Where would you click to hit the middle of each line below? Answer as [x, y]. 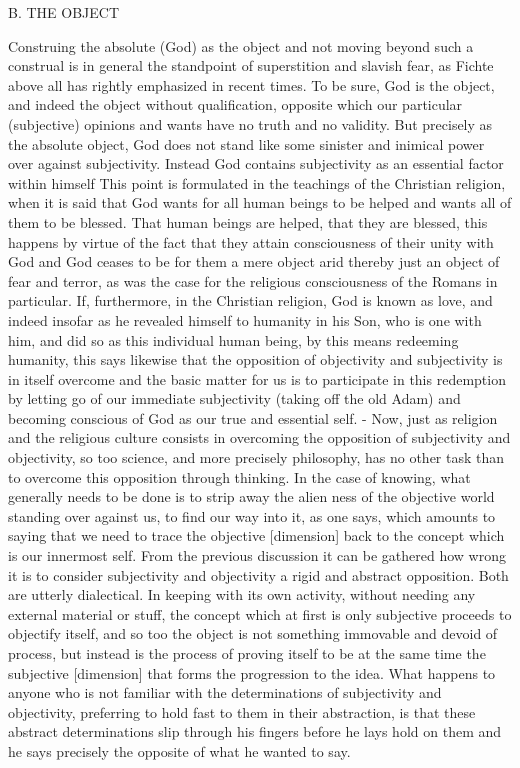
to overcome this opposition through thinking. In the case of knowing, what [239, 476]
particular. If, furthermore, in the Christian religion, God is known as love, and [250, 300]
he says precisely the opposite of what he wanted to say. [179, 750]
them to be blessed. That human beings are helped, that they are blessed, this [248, 221]
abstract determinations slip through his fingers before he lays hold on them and [255, 731]
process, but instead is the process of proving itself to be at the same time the [247, 653]
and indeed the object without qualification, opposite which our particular [235, 104]
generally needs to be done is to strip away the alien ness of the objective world [251, 496]
